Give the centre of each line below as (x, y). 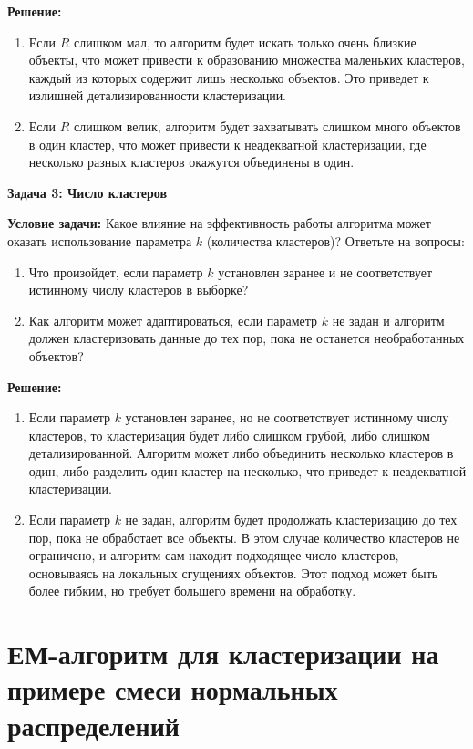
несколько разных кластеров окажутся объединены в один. (191, 162)
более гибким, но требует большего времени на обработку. (192, 591)
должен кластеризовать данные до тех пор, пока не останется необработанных (247, 338)
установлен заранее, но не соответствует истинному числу (287, 417)
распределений (93, 725)
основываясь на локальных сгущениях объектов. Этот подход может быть (233, 572)
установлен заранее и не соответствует (325, 271)
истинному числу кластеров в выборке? (139, 290)
